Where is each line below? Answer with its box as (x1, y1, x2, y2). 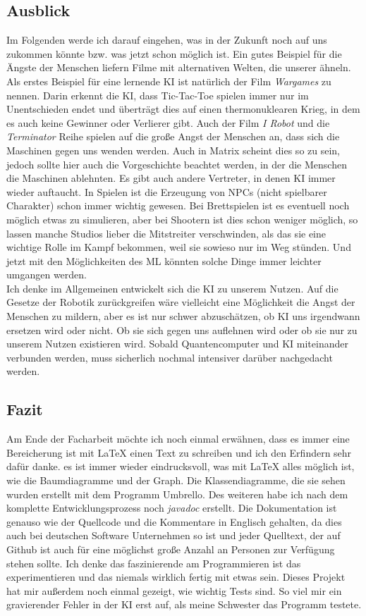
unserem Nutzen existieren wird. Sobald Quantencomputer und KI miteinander (6, 336, 348, 351)
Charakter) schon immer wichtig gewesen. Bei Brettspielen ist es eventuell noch (6, 198, 350, 213)
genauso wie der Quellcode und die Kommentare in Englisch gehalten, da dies (6, 514, 342, 529)
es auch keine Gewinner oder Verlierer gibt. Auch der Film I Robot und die (6, 115, 330, 130)
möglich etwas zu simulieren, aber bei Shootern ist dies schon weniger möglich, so (6, 211, 358, 226)
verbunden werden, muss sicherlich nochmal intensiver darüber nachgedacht (6, 350, 333, 364)
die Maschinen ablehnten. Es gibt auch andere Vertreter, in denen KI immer (6, 171, 336, 185)
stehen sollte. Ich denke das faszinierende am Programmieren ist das (6, 555, 301, 570)
